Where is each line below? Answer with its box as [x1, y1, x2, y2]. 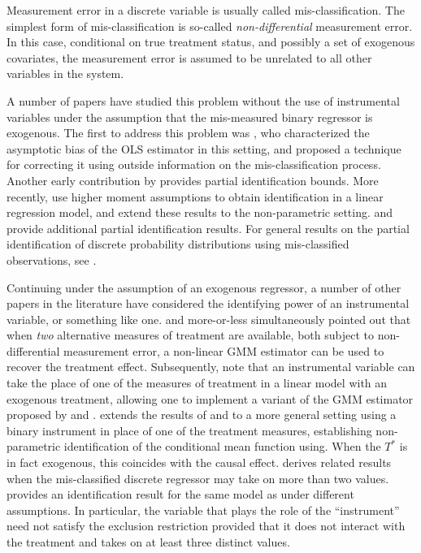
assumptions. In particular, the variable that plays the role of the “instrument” [7, 501, 400, 518]
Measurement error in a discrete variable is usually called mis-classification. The [7, 2, 405, 18]
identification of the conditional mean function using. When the [63, 438, 381, 455]
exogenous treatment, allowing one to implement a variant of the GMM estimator [7, 390, 414, 407]
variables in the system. [7, 65, 124, 82]
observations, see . [7, 251, 97, 268]
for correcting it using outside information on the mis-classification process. [7, 156, 381, 173]
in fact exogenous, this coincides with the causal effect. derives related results [7, 454, 392, 471]
